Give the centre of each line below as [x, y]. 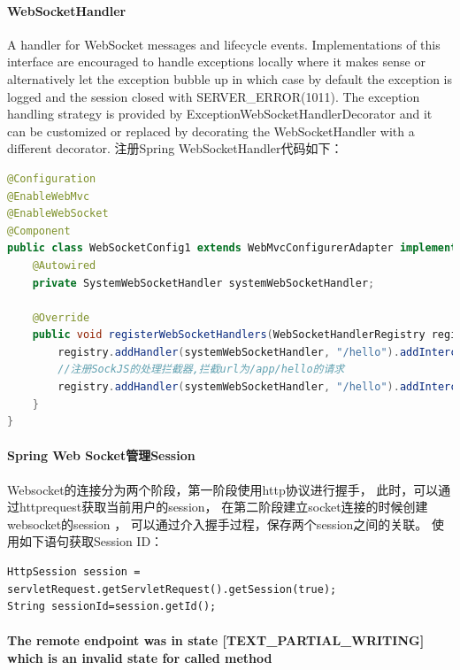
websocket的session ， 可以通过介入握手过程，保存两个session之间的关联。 [218, 524]
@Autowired [64, 265]
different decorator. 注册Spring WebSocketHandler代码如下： [175, 148]
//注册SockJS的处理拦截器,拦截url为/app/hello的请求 [201, 370]
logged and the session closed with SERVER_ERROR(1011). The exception [214, 96]
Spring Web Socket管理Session [101, 455]
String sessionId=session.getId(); [112, 607]
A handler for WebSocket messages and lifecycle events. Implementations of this [224, 44]
